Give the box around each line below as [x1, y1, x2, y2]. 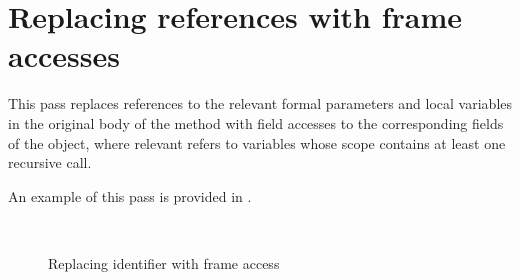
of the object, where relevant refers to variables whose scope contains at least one [8, 132, 506, 153]
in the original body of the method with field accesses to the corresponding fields [8, 112, 504, 133]
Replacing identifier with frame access [48, 252, 280, 273]
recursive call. [8, 152, 92, 173]
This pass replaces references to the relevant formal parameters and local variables [8, 93, 513, 114]
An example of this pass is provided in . [8, 185, 252, 206]
